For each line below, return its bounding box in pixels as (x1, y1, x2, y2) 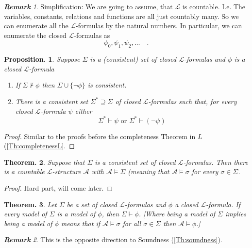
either (75, 106, 92, 116)
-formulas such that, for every (148, 96, 237, 106)
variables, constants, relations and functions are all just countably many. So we (4, 11, 239, 21)
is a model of (57, 209, 96, 219)
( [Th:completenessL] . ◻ (4, 141, 75, 151)
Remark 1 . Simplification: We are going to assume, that (4, 1, 173, 11)
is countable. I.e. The (182, 1, 246, 11)
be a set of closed (67, 199, 117, 209)
